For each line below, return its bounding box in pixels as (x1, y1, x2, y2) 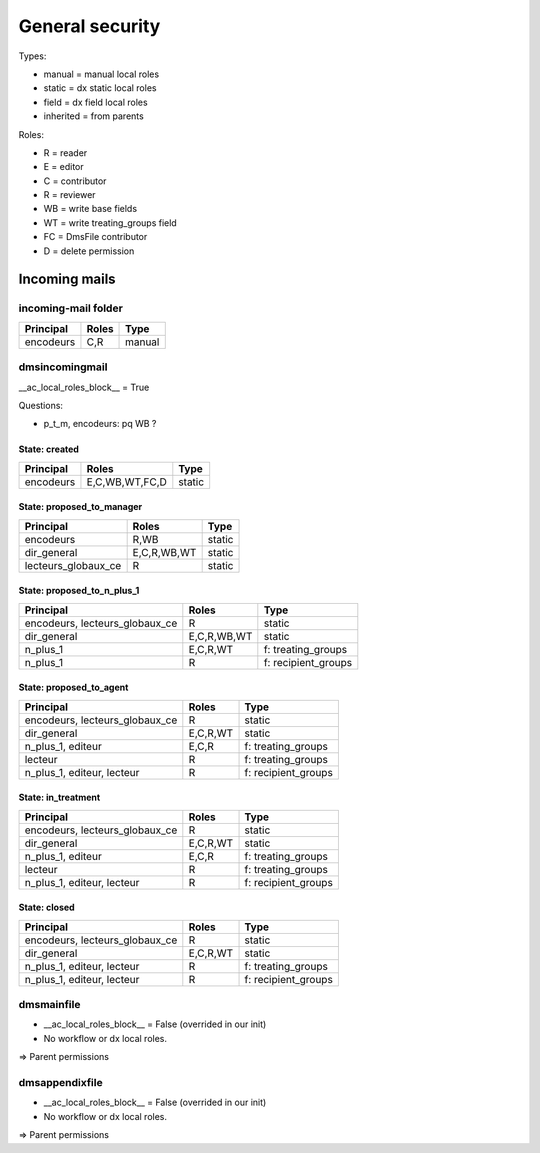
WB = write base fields (43, 203, 138, 215)
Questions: (18, 399, 64, 411)
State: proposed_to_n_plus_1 (18, 585, 140, 597)
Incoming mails (18, 271, 116, 288)
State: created (18, 443, 80, 455)
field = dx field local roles (43, 96, 149, 108)
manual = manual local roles (43, 68, 160, 80)
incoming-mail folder (18, 301, 124, 315)
